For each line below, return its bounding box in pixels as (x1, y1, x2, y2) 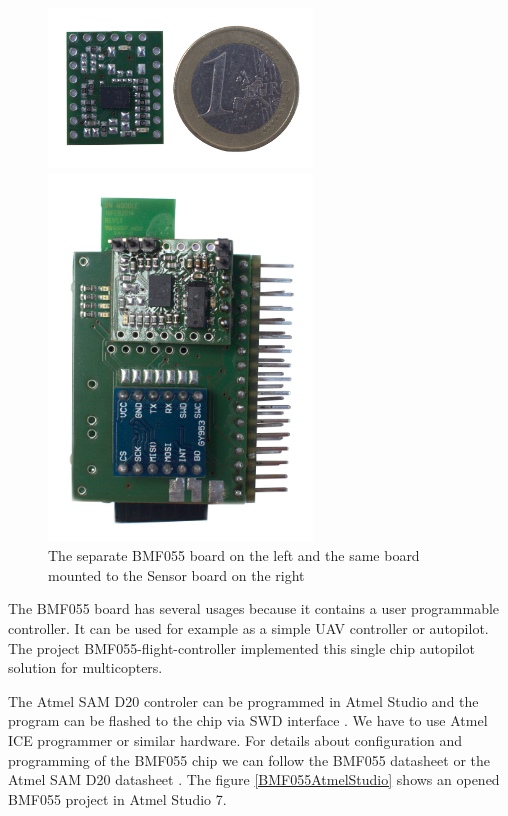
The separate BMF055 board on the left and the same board (48, 545, 420, 566)
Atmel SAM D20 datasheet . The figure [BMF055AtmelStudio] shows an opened (8, 769, 500, 790)
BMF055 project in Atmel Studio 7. (8, 788, 227, 809)
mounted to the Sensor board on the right (48, 564, 305, 585)
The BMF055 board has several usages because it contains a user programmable (8, 598, 500, 619)
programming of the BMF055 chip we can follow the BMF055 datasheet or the (8, 749, 491, 770)
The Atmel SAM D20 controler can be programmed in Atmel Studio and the (8, 690, 479, 711)
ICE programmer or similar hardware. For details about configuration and (8, 729, 463, 750)
